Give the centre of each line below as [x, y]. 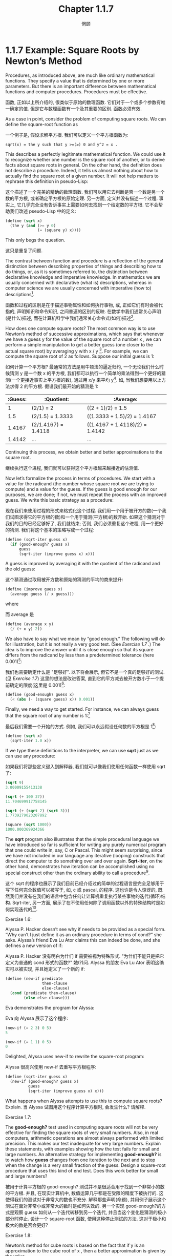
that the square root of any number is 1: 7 [48, 715]
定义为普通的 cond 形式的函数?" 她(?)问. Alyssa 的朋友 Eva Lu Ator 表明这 [82, 963]
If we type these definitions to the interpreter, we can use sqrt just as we [82, 751]
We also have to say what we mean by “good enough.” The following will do [85, 639]
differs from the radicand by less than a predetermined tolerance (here [80, 655]
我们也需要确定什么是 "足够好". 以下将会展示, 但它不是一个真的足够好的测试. [85, 672]
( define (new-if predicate [34, 979]
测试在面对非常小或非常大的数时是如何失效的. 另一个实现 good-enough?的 [83, 1206]
